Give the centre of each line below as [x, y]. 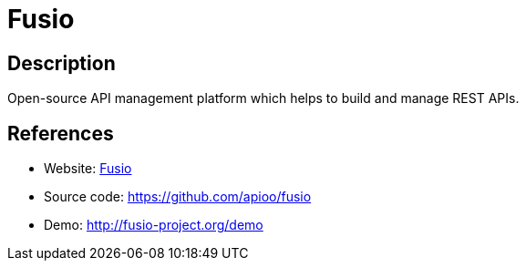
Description [62, 63]
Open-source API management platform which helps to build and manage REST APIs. [263, 98]
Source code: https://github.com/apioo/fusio [178, 197]
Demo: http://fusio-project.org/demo [154, 225]
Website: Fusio [88, 169]
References [61, 133]
